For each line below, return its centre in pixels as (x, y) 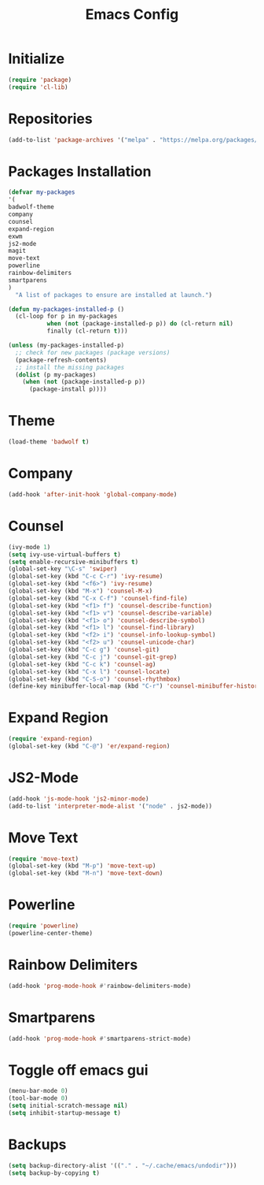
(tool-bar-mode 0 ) (38, 1098)
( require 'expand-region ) (50, 739)
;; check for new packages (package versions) (93, 352)
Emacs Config (132, 15)
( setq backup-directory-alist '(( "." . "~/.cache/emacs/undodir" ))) (123, 1165)
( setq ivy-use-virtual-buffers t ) (65, 554)
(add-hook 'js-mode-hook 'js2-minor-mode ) (79, 799)
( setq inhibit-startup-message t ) (65, 1113)
